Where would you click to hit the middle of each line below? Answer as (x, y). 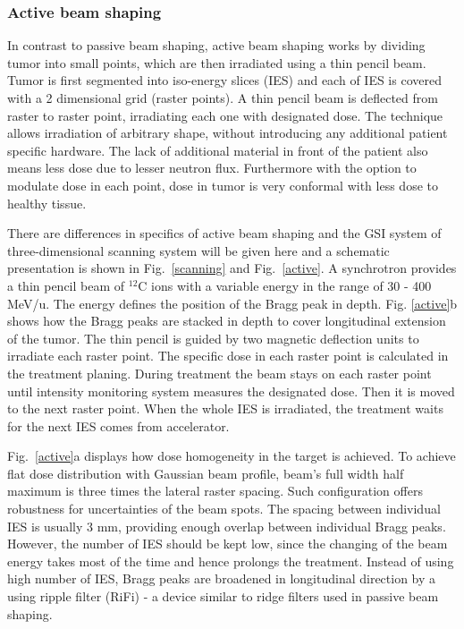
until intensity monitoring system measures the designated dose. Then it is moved (231, 391)
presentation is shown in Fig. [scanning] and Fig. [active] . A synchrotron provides (232, 268)
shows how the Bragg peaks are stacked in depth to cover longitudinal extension (227, 321)
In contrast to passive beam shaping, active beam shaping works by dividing (216, 45)
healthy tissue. (47, 203)
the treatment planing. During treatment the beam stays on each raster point (219, 373)
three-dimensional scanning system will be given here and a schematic (198, 250)
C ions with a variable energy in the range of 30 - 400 (285, 285)
